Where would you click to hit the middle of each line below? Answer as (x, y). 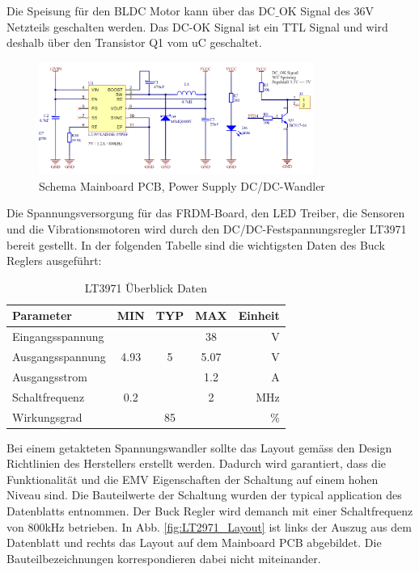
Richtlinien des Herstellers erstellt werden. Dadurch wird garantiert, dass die (196, 463)
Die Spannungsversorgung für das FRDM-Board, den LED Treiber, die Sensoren (206, 213)
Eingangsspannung (58, 336)
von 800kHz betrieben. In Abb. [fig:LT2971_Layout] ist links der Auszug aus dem (209, 526)
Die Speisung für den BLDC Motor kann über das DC (141, 11)
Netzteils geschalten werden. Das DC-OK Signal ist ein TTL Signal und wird (197, 26)
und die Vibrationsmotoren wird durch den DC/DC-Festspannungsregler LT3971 (207, 229)
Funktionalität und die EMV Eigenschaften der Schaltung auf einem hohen (193, 479)
